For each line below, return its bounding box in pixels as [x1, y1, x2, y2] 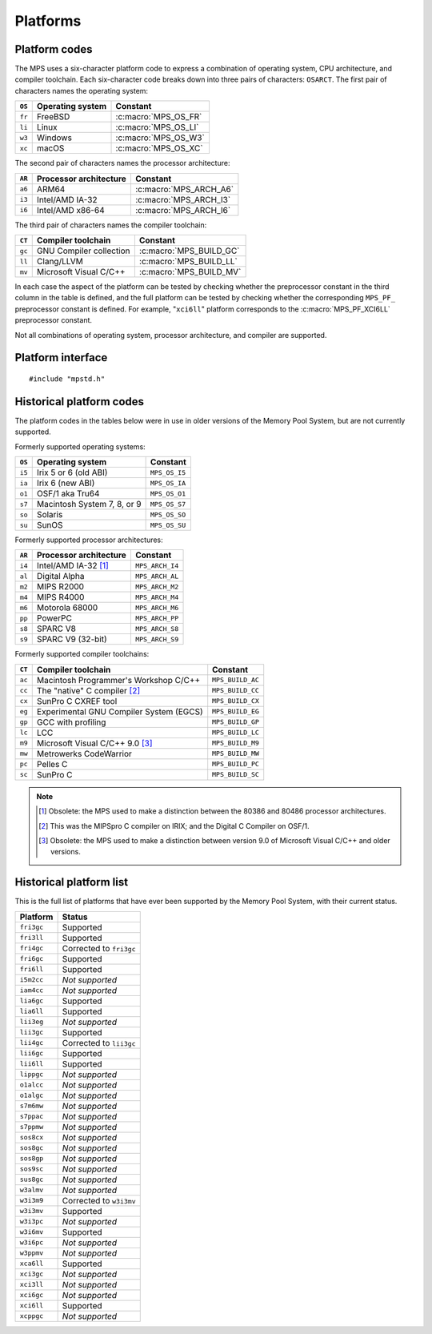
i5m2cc [19, 975, 44, 984]
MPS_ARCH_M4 [134, 593, 179, 601]
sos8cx [19, 1133, 44, 1142]
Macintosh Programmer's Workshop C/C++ [36, 674, 201, 685]
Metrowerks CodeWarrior [36, 748, 132, 759]
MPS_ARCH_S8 [134, 625, 179, 633]
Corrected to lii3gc [62, 1037, 136, 1048]
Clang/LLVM [36, 256, 83, 267]
